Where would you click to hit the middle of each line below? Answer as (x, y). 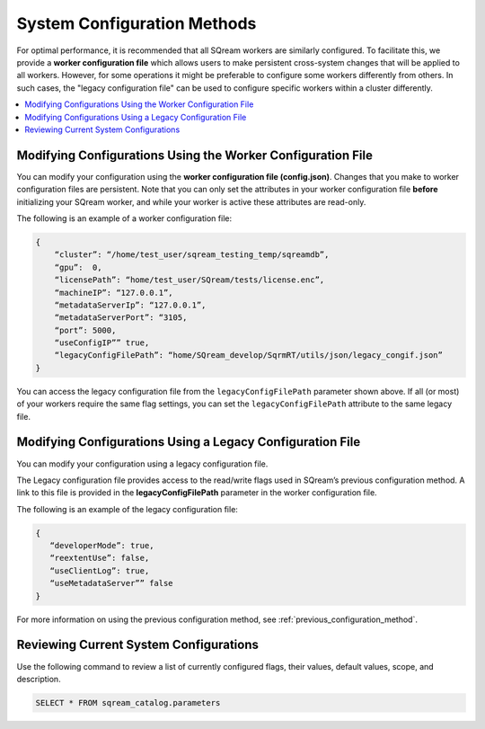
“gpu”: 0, (78, 267)
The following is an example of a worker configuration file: (124, 218)
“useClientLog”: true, (100, 570)
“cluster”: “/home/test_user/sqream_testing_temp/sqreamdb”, (192, 255)
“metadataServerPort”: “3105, (121, 318)
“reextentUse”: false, (100, 558)
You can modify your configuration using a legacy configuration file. (142, 464)
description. (39, 679)
